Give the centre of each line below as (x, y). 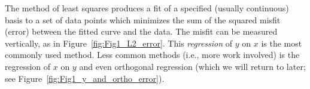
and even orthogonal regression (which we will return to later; (192, 66)
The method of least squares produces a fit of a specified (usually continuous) (147, 8)
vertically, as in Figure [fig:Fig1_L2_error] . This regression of (119, 43)
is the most (282, 43)
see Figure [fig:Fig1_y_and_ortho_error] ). (85, 78)
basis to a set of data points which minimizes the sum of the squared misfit (143, 19)
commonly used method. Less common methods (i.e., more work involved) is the (152, 55)
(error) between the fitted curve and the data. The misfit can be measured (141, 31)
